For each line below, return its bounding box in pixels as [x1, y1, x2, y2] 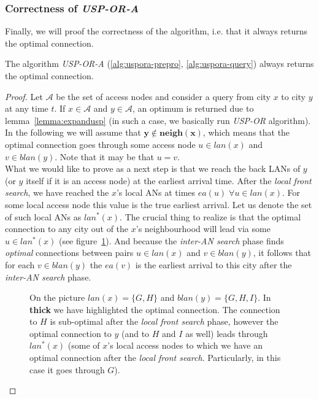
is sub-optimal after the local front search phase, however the [50, 315, 279, 328]
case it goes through [29, 363, 105, 376]
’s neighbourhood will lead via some [136, 222, 271, 235]
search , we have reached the [5, 186, 109, 199]
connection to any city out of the [5, 222, 129, 235]
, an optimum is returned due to [133, 102, 254, 115]
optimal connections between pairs [5, 246, 134, 259]
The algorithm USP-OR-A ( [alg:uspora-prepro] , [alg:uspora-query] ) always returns [5, 57, 314, 70]
